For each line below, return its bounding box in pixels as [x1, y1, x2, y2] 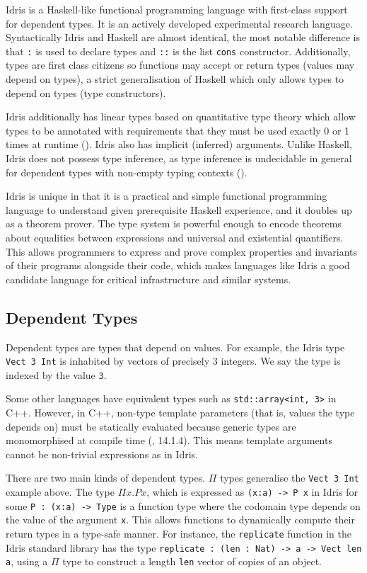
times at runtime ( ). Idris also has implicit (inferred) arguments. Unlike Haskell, [6, 137, 352, 152]
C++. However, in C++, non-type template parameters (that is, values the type [6, 405, 355, 420]
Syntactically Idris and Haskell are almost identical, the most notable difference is [6, 30, 360, 45]
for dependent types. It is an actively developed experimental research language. [6, 16, 353, 30]
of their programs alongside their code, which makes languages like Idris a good [6, 258, 350, 273]
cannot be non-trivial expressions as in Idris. [6, 446, 198, 461]
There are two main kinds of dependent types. [6, 470, 206, 485]
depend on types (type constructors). [6, 85, 166, 100]
